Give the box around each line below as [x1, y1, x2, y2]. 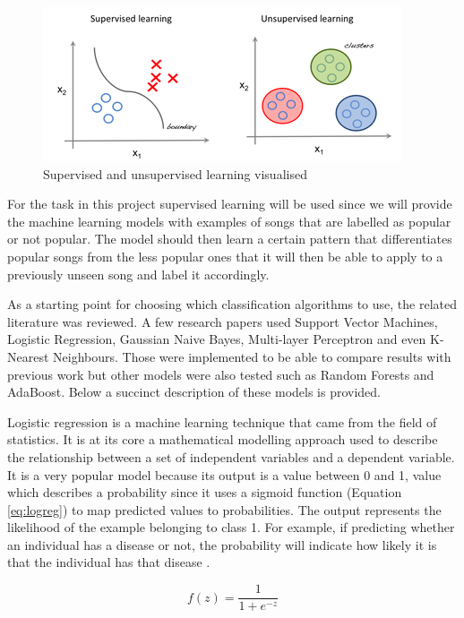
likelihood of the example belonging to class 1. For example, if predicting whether [7, 518, 455, 536]
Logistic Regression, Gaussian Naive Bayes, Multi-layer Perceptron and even [7, 330, 426, 348]
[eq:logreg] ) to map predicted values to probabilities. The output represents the [7, 500, 442, 519]
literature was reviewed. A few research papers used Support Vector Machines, [7, 312, 438, 330]
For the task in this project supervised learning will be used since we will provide [7, 194, 452, 213]
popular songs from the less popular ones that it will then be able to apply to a [7, 246, 443, 265]
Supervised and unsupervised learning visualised [43, 164, 307, 183]
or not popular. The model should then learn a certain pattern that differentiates [7, 229, 452, 248]
